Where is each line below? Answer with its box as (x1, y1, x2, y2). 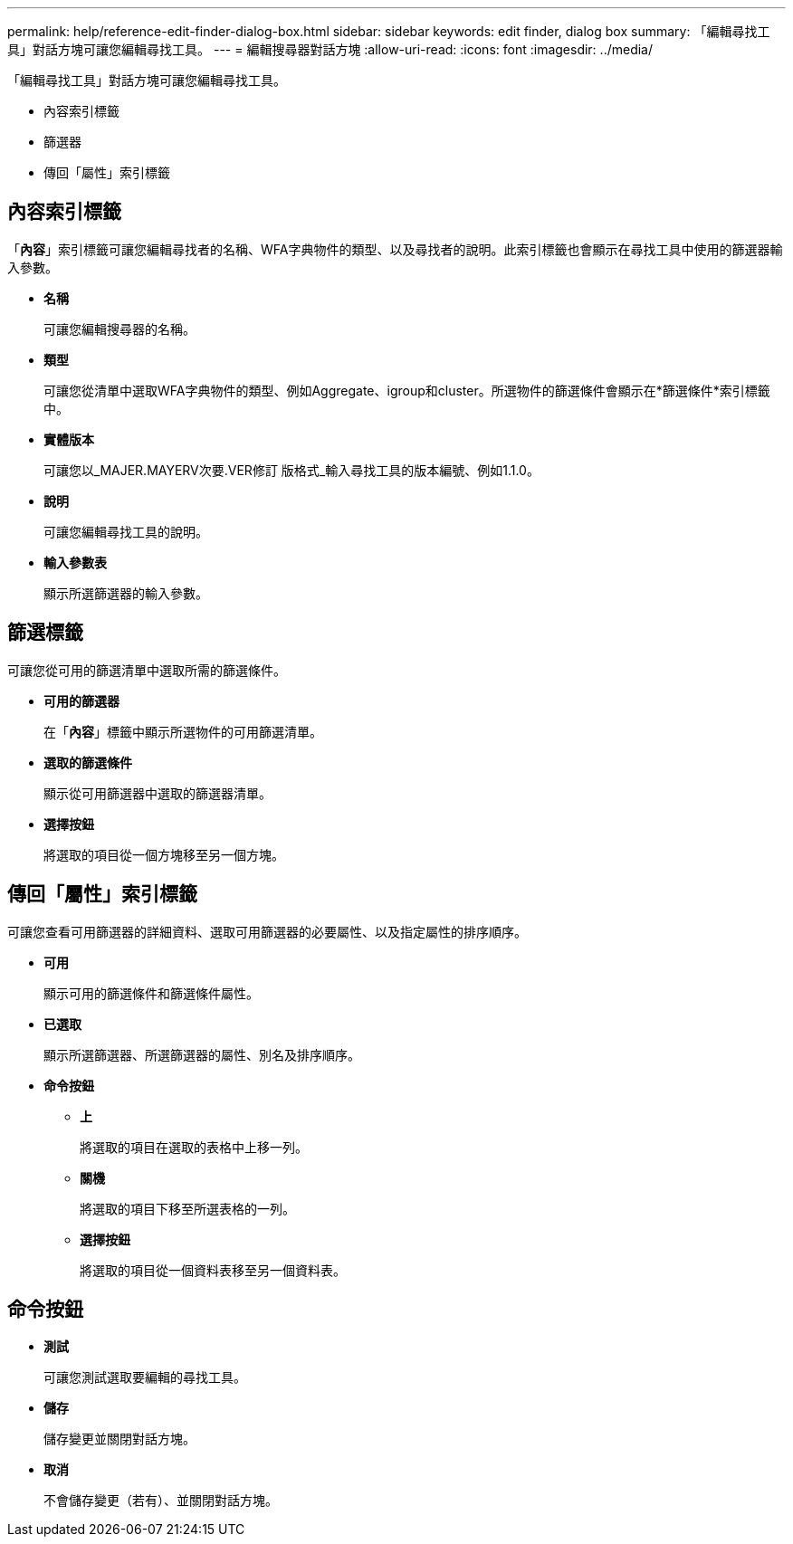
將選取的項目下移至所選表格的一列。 (80, 1200, 295, 1216)
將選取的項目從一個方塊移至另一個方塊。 (43, 846, 284, 863)
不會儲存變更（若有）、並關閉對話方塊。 (43, 1492, 278, 1509)
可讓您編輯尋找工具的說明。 (43, 523, 208, 539)
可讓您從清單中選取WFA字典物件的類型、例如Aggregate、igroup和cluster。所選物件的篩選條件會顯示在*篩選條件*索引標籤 (43, 382, 770, 398)
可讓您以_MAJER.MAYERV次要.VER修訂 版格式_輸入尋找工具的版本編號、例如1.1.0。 (43, 462, 540, 478)
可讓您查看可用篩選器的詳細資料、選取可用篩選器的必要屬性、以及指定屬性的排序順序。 (7, 923, 527, 939)
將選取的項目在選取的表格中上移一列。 (80, 1139, 308, 1155)
